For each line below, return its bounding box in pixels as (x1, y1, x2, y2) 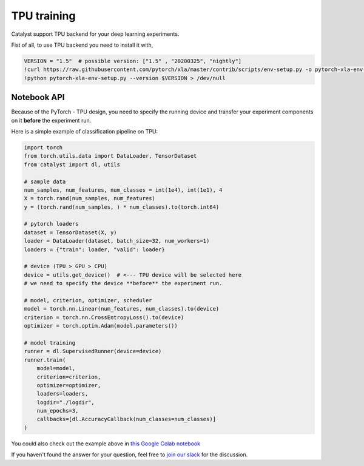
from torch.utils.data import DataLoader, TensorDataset (24, 152, 197, 160)
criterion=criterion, (36, 373, 101, 380)
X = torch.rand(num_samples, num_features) (24, 195, 156, 202)
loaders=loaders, (36, 390, 89, 397)
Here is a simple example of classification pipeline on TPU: (11, 127, 158, 135)
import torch (24, 144, 63, 151)
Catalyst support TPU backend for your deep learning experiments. (11, 30, 180, 38)
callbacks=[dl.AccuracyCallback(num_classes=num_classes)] (36, 416, 217, 423)
